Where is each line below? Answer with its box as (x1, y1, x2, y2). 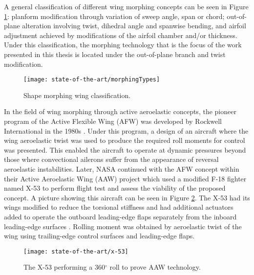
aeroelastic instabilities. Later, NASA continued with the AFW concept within (4, 163, 239, 174)
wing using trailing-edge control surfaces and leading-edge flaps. (4, 231, 195, 241)
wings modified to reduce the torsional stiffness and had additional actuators (4, 202, 233, 212)
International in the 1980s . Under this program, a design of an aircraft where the (4, 125, 249, 136)
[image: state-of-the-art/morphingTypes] (23, 76, 160, 83)
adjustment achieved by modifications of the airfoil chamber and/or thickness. (4, 30, 237, 40)
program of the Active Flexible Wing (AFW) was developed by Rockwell (4, 116, 222, 126)
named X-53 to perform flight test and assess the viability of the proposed (4, 183, 226, 193)
